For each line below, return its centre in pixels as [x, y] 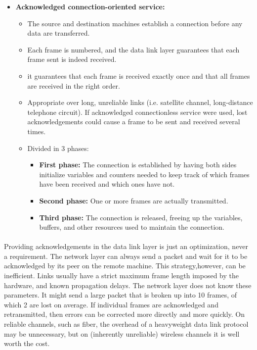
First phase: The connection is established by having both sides [138, 165]
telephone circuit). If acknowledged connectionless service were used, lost [137, 112]
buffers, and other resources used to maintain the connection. [132, 227]
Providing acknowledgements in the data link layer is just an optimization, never [126, 246]
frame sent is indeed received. [72, 59]
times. [37, 131]
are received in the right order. [74, 85]
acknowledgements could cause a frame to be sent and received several [134, 122]
